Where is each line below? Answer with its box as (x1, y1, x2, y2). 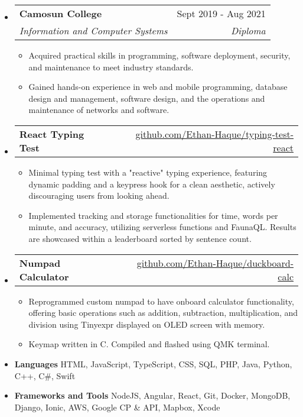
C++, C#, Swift (14, 369, 76, 382)
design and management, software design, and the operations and (28, 92, 265, 104)
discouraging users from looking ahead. (28, 189, 170, 202)
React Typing (19, 127, 84, 141)
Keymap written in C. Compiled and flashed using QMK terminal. (28, 338, 270, 350)
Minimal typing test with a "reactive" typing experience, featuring (28, 166, 268, 178)
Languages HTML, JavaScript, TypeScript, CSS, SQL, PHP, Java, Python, (14, 357, 292, 370)
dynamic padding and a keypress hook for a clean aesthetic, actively (28, 177, 275, 190)
